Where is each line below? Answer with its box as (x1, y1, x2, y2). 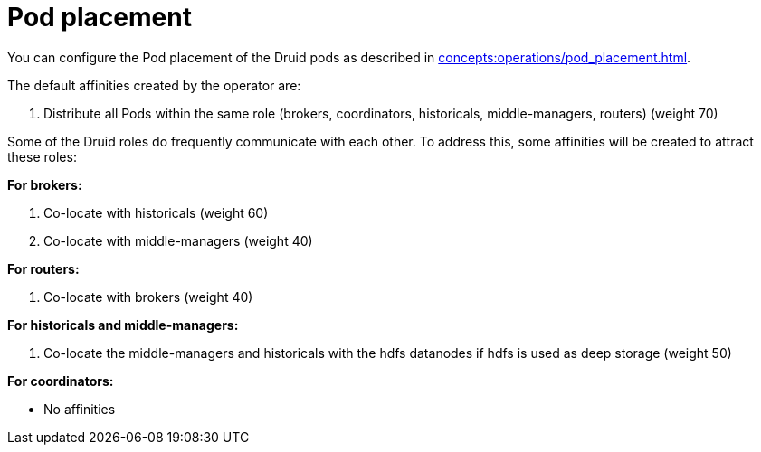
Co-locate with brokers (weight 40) (43, 288, 253, 305)
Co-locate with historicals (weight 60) (43, 204, 269, 221)
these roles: (7, 148, 77, 165)
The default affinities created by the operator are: (7, 77, 301, 93)
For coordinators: (7, 372, 114, 389)
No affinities (43, 400, 116, 417)
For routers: (7, 260, 80, 277)
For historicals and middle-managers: (7, 316, 239, 333)
